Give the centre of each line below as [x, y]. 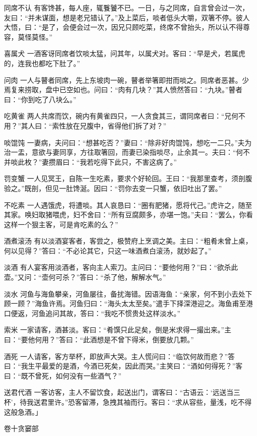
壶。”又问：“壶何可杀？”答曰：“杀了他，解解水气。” [85, 277]
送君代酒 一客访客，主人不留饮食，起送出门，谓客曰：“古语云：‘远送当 [119, 392]
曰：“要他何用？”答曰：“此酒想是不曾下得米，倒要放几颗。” [99, 340]
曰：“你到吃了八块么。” [40, 99]
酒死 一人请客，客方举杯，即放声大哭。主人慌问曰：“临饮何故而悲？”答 [119, 356]
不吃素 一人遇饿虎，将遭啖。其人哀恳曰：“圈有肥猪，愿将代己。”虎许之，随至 [128, 205]
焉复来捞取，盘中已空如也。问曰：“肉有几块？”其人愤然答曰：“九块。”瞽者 [123, 90]
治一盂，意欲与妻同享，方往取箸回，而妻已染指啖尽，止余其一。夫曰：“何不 [127, 152]
